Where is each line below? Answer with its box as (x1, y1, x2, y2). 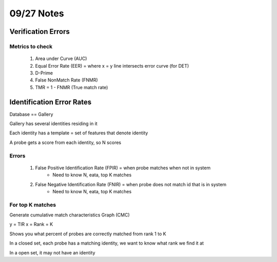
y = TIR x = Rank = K (9, 221, 53, 228)
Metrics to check (9, 43, 53, 50)
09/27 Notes (9, 8, 64, 19)
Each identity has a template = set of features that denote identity (9, 130, 148, 136)
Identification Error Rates (9, 97, 92, 106)
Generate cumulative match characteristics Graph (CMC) (9, 212, 130, 218)
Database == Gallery (9, 111, 53, 117)
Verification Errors (9, 27, 70, 36)
